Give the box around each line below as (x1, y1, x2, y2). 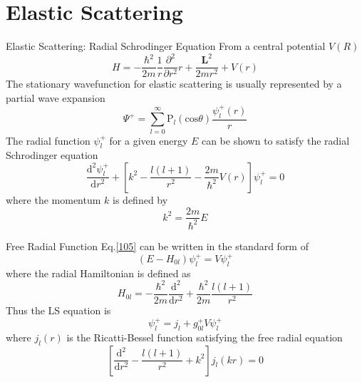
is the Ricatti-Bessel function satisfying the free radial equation (66, 329, 343, 344)
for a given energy (109, 133, 188, 148)
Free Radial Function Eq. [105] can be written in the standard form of (6, 238, 309, 253)
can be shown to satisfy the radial (201, 133, 350, 148)
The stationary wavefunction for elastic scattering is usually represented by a (6, 76, 342, 91)
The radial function (6, 133, 90, 148)
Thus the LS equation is (6, 302, 111, 317)
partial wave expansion (6, 90, 105, 105)
